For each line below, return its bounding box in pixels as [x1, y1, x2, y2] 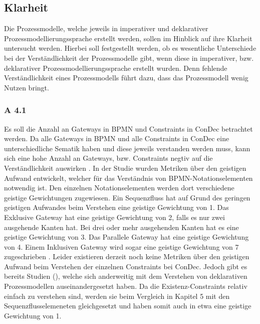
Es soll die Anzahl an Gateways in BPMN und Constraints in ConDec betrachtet [4, 123, 253, 134]
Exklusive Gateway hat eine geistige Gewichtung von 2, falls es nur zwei [4, 211, 225, 222]
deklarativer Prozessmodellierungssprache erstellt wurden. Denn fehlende [4, 62, 227, 73]
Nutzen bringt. [4, 82, 49, 92]
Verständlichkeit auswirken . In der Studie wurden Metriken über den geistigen [4, 162, 246, 173]
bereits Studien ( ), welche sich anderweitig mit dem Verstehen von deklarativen [4, 271, 247, 281]
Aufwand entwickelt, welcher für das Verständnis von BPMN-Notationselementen [4, 172, 253, 183]
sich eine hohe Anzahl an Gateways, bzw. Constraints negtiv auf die [4, 153, 213, 163]
